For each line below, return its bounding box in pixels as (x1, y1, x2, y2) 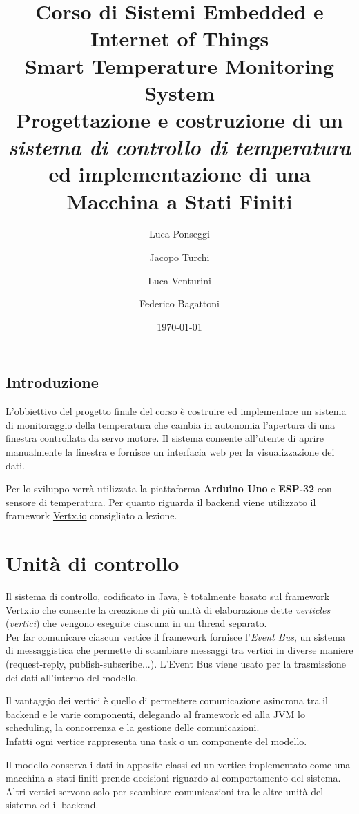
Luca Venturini (148, 273, 211, 287)
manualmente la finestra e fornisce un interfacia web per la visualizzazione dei (6, 445, 335, 458)
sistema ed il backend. (6, 797, 99, 812)
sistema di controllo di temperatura (8, 133, 351, 162)
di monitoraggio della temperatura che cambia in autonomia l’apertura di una (6, 417, 336, 432)
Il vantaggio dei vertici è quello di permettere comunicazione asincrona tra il (6, 693, 328, 708)
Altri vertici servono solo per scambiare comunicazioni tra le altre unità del (6, 784, 324, 798)
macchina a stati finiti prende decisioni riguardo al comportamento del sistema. (6, 771, 341, 785)
